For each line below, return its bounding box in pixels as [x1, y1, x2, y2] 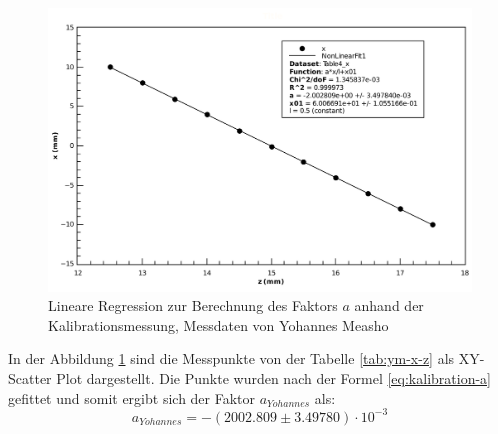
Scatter [8, 368, 52, 388]
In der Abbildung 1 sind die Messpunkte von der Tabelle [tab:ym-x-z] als [8, 348, 455, 369]
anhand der [354, 295, 424, 316]
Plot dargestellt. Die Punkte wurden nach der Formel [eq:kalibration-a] [56, 368, 491, 388]
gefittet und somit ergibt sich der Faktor [8, 387, 256, 408]
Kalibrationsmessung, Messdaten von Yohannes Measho [48, 314, 389, 335]
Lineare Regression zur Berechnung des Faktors [48, 295, 338, 316]
